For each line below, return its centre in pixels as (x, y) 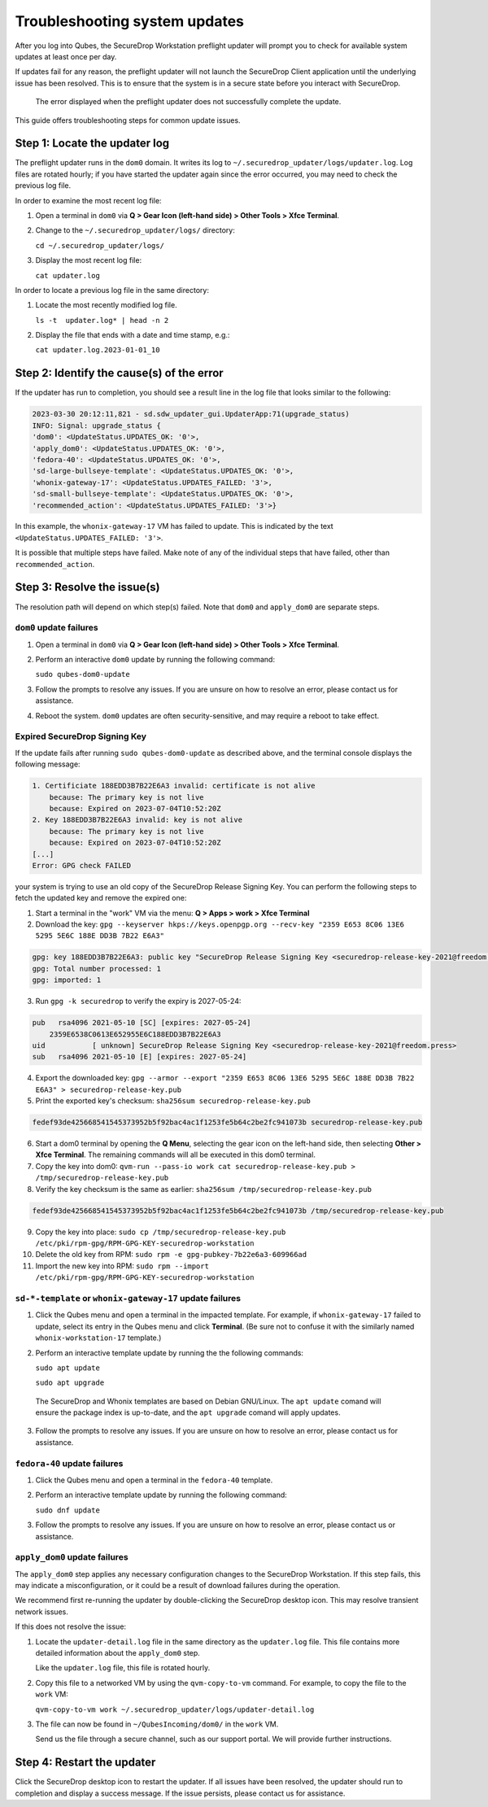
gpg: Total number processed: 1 (97, 969)
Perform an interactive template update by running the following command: (161, 1495)
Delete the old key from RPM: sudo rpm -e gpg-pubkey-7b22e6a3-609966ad (171, 1255)
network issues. (41, 1612)
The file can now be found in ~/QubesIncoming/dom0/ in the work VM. (157, 1724)
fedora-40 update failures (69, 1463)
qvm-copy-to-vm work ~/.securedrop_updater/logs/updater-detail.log (175, 1709)
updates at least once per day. (66, 56)
